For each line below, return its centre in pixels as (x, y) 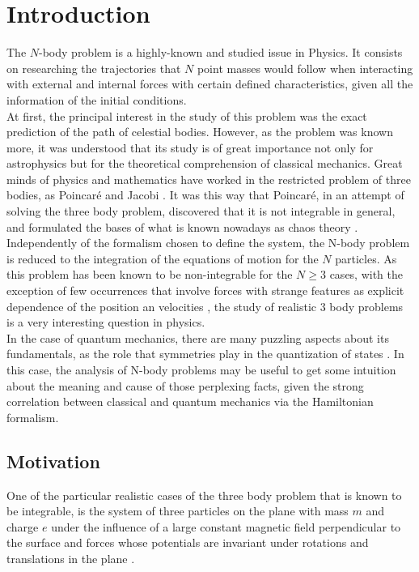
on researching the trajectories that (94, 68)
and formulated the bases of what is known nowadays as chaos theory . (182, 226)
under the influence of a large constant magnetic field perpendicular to (226, 526)
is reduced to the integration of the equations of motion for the (163, 258)
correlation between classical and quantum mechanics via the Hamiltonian (190, 401)
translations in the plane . (71, 558)
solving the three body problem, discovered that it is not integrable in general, (201, 211)
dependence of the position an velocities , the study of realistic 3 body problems (205, 306)
